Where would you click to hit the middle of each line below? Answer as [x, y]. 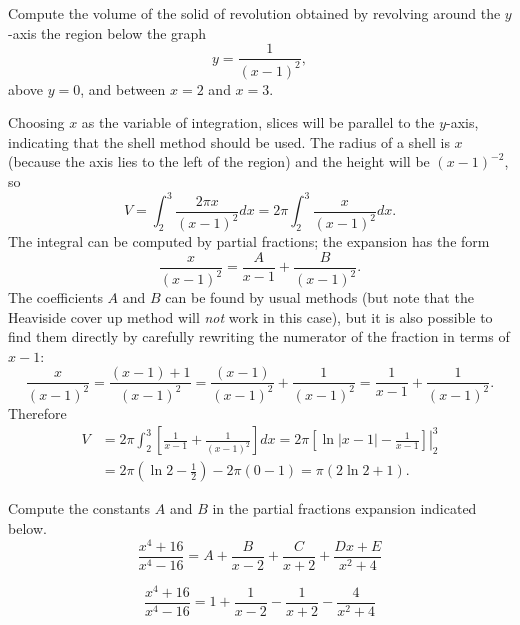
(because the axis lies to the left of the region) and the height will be [219, 161]
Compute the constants [79, 508]
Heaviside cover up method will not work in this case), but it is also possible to [250, 316]
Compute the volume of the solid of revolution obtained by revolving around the [254, 13]
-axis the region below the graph [107, 32]
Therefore [37, 412]
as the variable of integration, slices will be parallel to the [258, 122]
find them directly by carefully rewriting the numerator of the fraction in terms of [259, 336]
